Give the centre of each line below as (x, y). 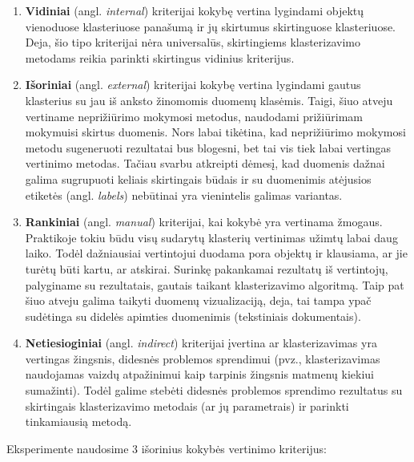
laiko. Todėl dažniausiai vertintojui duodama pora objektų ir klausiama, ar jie (216, 253)
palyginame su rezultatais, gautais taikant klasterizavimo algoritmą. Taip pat (215, 284)
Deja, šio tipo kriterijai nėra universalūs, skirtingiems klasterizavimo (193, 42)
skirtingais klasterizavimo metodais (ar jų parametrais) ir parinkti (187, 405)
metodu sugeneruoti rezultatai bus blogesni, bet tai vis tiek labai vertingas (208, 147)
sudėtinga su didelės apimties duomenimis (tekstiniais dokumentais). (193, 316)
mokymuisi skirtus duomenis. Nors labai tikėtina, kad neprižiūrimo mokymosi (215, 132)
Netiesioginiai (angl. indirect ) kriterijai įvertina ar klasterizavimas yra (201, 343)
